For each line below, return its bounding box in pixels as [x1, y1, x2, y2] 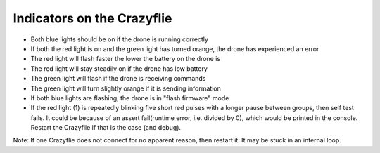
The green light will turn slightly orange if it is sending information [30, 84, 222, 93]
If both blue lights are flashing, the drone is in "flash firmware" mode [30, 93, 229, 102]
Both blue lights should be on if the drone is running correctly [30, 35, 209, 44]
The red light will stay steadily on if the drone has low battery [30, 64, 208, 73]
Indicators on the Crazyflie [13, 11, 172, 26]
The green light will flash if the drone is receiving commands [30, 74, 206, 83]
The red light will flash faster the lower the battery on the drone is [30, 55, 221, 63]
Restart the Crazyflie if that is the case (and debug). [30, 124, 182, 132]
